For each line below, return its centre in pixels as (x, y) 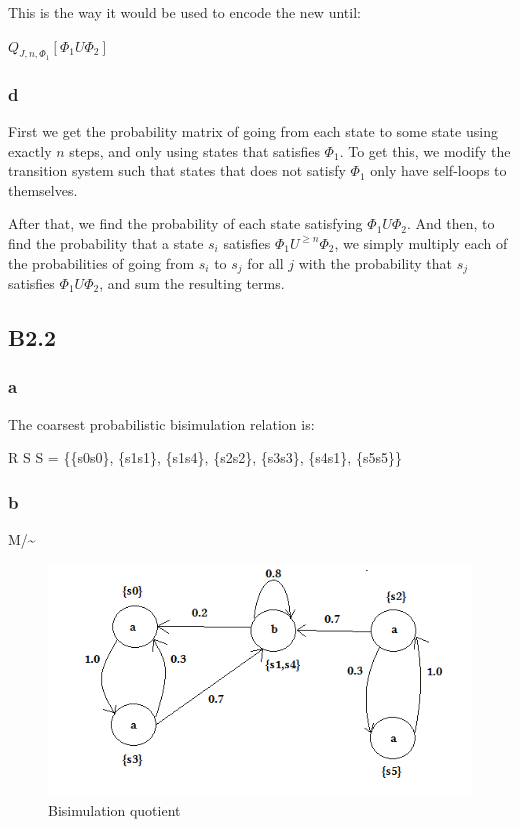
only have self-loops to (438, 170)
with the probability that (375, 262)
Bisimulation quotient (114, 809)
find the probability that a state (106, 242)
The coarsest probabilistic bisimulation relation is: (161, 423)
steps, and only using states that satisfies (194, 150)
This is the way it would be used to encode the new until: (184, 12)
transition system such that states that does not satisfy (177, 170)
